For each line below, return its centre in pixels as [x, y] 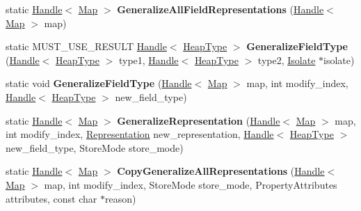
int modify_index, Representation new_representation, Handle [140, 134]
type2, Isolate [287, 60]
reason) [120, 198]
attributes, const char [51, 198]
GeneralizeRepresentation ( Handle [199, 120]
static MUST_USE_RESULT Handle [86, 46]
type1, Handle [149, 60]
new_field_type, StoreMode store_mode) [95, 147]
